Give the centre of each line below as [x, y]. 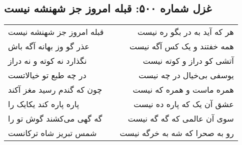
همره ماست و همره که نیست [183, 90]
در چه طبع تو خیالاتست [47, 75]
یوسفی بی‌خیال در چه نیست [186, 75]
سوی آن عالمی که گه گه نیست [181, 119]
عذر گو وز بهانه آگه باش [49, 46]
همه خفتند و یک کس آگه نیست [182, 46]
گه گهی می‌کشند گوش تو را [55, 119]
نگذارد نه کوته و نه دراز [47, 61]
